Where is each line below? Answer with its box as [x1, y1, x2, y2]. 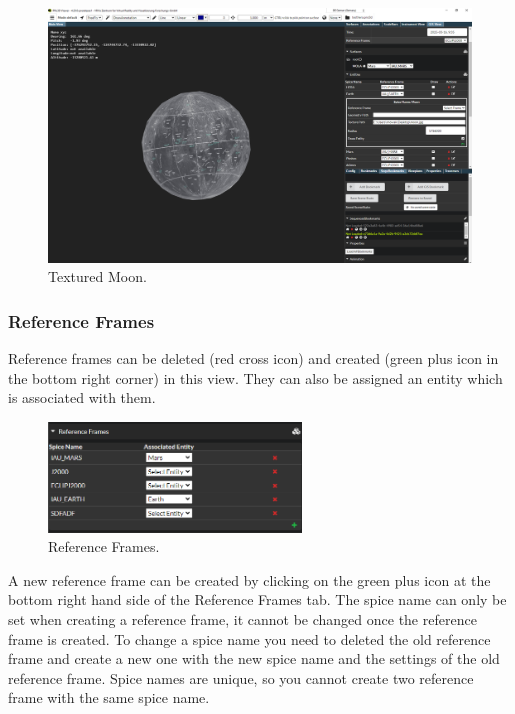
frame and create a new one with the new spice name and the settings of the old [8, 648, 500, 669]
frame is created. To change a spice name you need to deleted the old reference [8, 628, 491, 649]
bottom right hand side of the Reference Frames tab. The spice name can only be [8, 589, 507, 610]
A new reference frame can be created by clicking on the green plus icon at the [8, 569, 491, 590]
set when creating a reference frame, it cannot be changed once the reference [8, 608, 477, 629]
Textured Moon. [48, 266, 147, 287]
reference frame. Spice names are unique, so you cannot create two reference [8, 667, 474, 688]
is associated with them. [8, 387, 156, 408]
